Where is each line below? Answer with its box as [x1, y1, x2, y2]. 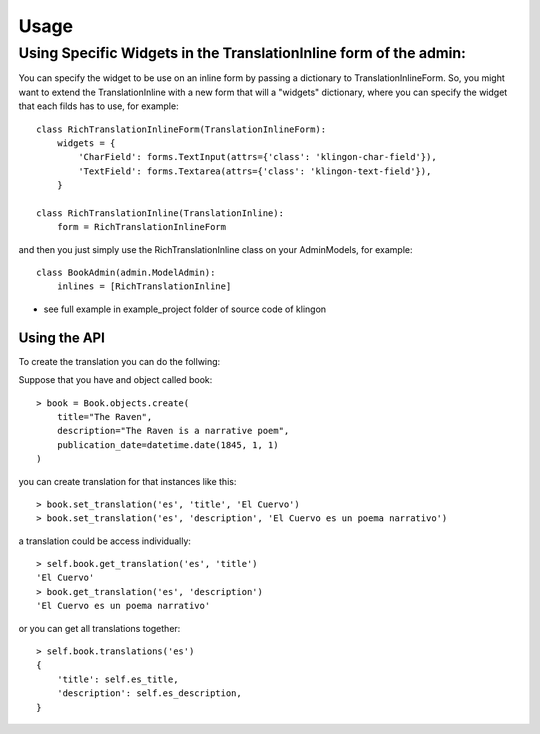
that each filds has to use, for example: [18, 100, 179, 112]
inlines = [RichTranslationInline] [56, 281, 232, 292]
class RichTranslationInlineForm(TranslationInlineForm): [36, 123, 327, 135]
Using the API [18, 329, 105, 346]
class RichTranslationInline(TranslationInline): [36, 207, 285, 219]
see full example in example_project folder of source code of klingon [43, 303, 327, 315]
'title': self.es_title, [56, 673, 179, 685]
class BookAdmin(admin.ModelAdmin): [36, 267, 216, 279]
